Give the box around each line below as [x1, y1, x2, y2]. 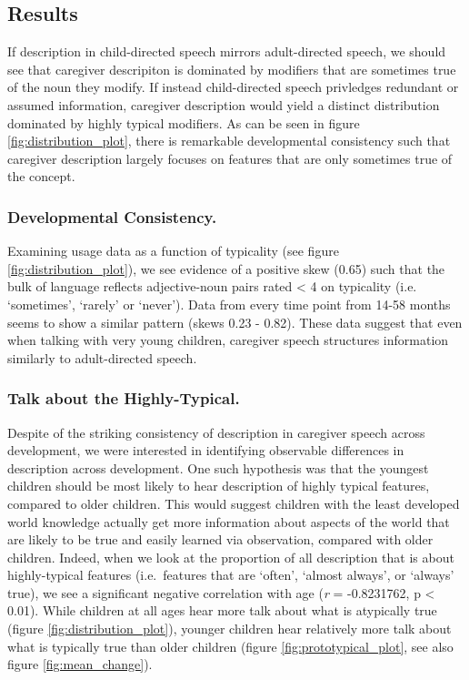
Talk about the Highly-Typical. [7, 387, 240, 410]
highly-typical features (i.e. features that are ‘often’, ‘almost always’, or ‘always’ [7, 565, 454, 584]
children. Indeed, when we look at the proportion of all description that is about [7, 547, 454, 566]
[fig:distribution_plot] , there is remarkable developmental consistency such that [7, 131, 451, 150]
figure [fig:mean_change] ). [7, 655, 153, 674]
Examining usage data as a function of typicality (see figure [7, 241, 339, 260]
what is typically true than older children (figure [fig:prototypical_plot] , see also [7, 636, 454, 655]
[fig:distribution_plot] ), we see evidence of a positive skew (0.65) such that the [7, 259, 445, 278]
